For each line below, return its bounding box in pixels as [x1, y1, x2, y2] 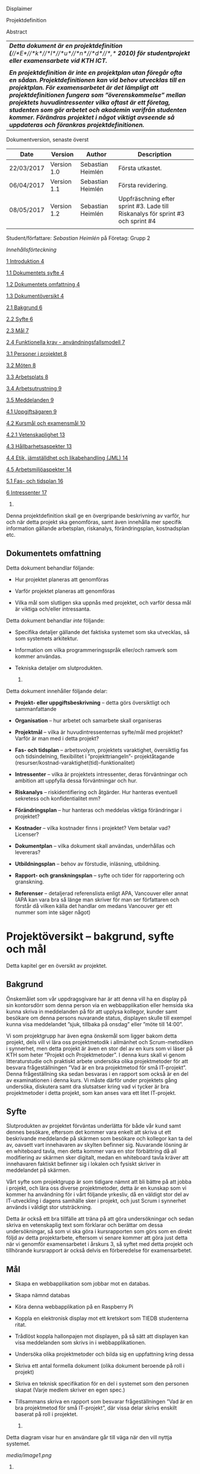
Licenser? [14, 830, 39, 838]
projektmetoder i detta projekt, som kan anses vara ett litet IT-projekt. [6, 1089, 177, 1096]
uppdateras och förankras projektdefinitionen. [9, 121, 145, 129]
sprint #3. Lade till [118, 202, 169, 210]
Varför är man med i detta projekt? [14, 734, 99, 742]
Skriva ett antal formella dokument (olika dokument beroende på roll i [14, 1362, 185, 1370]
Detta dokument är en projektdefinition [9, 42, 123, 50]
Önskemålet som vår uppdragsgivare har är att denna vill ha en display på [6, 995, 187, 1002]
